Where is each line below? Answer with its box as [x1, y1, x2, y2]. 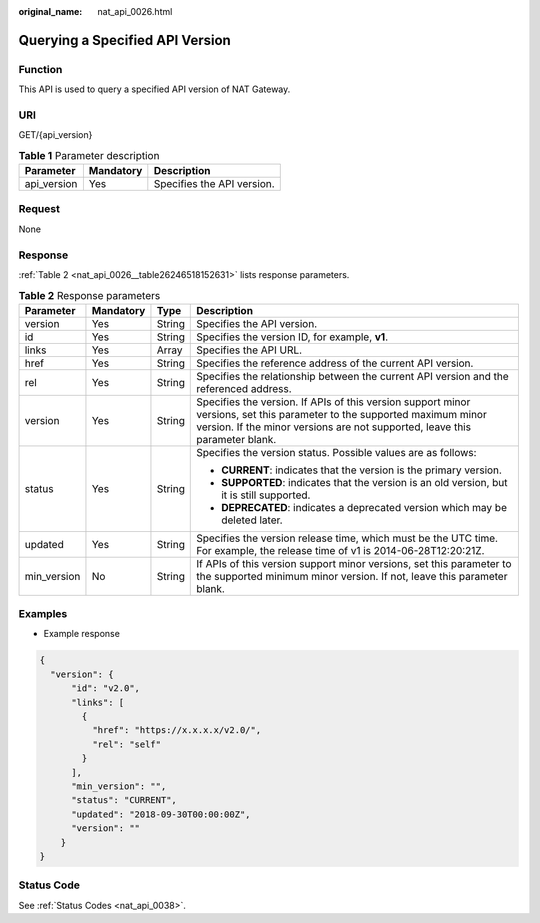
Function [18, 62, 63, 76]
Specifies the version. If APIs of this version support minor [196, 395, 471, 409]
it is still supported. [221, 488, 311, 502]
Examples [18, 607, 68, 621]
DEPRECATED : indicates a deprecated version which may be [221, 500, 507, 514]
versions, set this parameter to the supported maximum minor [196, 407, 487, 421]
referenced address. [196, 381, 292, 395]
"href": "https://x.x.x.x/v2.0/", [91, 725, 262, 736]
